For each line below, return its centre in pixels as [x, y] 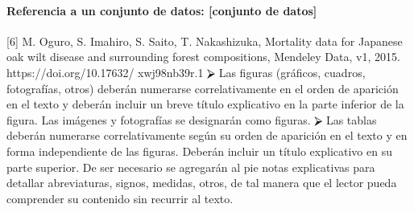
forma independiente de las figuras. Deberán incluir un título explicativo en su [199, 151]
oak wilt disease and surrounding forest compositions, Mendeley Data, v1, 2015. [203, 57]
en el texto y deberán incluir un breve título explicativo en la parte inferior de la [205, 104]
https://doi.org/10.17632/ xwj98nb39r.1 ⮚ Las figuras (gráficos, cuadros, [186, 72]
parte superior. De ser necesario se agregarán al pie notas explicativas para [191, 167]
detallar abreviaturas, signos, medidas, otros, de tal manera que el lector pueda [202, 183]
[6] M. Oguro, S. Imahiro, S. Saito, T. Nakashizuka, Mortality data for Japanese [205, 41]
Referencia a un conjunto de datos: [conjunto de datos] [162, 10]
